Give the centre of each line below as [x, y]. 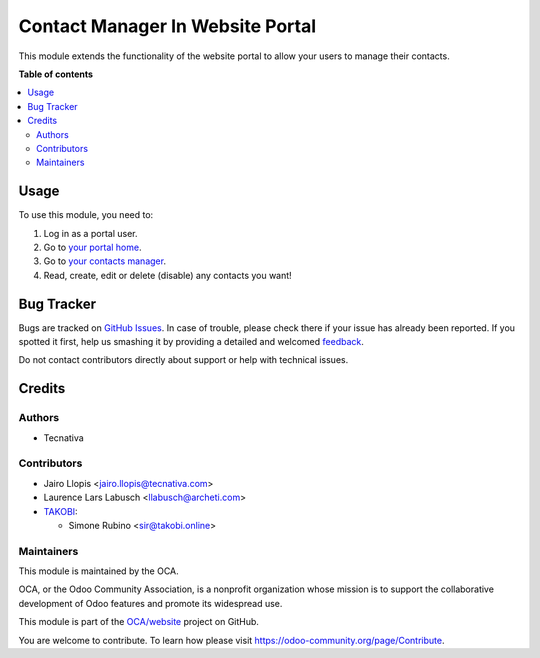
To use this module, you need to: [86, 215]
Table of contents [56, 74]
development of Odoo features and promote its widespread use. [150, 603]
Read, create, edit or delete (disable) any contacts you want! [167, 275]
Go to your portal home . [92, 247]
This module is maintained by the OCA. [98, 571]
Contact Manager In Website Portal [167, 26]
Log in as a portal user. [90, 233]
